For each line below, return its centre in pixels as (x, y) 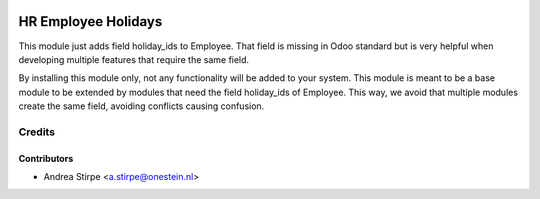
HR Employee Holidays (90, 21)
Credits (36, 132)
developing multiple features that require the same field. (134, 59)
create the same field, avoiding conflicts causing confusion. (141, 106)
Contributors (46, 158)
